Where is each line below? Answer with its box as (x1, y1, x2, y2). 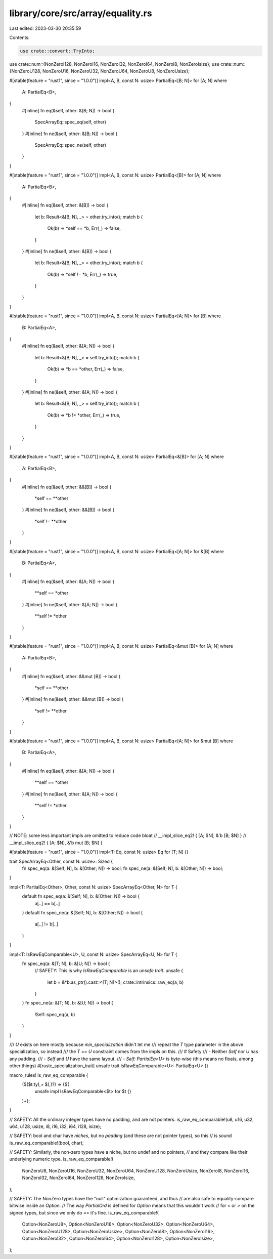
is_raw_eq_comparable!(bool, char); (9, 1140, 84, 1146)
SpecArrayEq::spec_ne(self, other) (34, 142, 106, 148)
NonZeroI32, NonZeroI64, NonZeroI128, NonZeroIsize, (22, 1174, 135, 1181)
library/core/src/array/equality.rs (9, 8, 152, 19)
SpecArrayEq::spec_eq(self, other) (34, 119, 106, 125)
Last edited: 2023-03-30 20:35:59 (9, 25, 81, 31)
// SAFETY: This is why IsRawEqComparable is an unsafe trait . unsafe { (34, 968, 184, 974)
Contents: (9, 34, 30, 40)
